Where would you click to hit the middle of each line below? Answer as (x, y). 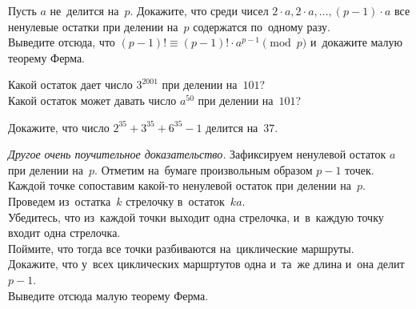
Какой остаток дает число (70, 84)
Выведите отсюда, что (62, 42)
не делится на (84, 10)
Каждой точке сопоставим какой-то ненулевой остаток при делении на (180, 185)
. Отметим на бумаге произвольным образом (204, 169)
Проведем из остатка (60, 201)
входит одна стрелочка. (64, 233)
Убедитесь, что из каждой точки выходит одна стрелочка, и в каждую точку (196, 217)
